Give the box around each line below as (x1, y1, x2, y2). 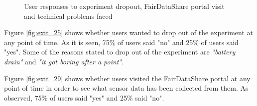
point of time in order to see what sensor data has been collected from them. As (4, 83, 249, 93)
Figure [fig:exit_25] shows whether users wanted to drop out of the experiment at (4, 27, 254, 38)
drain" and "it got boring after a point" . (4, 56, 124, 66)
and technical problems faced (24, 10, 113, 21)
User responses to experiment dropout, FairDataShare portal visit (24, 1, 225, 11)
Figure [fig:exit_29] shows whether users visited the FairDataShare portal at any (4, 73, 251, 83)
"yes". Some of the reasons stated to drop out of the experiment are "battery (4, 47, 236, 57)
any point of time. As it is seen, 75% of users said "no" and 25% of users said (4, 37, 239, 47)
